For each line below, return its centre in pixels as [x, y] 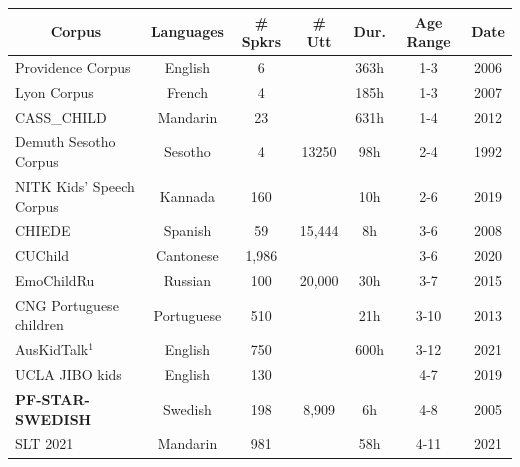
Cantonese [187, 255]
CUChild [42, 255]
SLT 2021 [44, 443]
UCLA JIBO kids [68, 374]
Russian [187, 280]
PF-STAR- [52, 399]
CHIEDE [43, 230]
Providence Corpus [73, 66]
